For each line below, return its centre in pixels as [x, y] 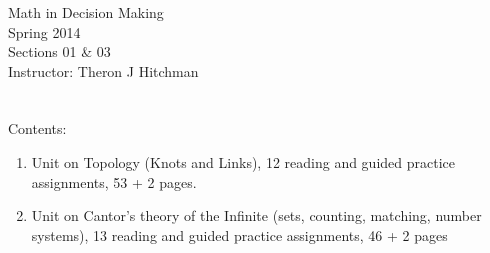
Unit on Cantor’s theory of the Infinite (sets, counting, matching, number [256, 215]
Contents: [37, 128]
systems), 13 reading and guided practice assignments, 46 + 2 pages [239, 234]
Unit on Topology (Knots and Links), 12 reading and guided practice [243, 161]
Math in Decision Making [86, 12]
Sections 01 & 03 [59, 51]
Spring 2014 [44, 31]
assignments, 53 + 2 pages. [114, 181]
